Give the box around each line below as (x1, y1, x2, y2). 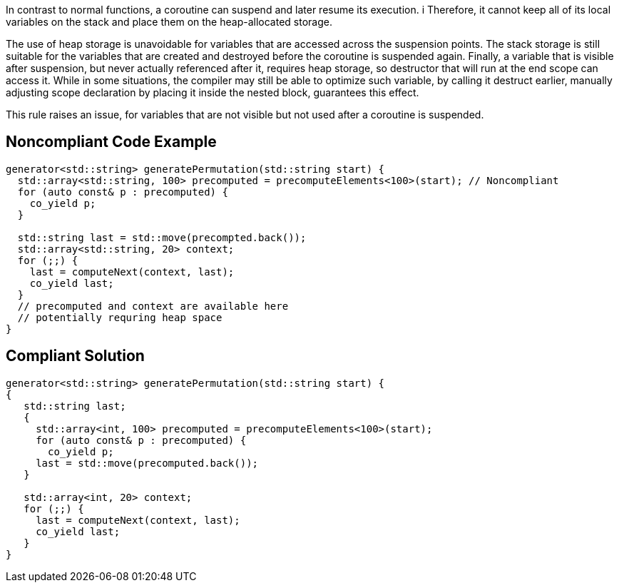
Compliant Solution (6, 347, 145, 365)
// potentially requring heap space (17, 311, 222, 323)
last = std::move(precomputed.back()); (36, 457, 259, 469)
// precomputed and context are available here (17, 300, 289, 312)
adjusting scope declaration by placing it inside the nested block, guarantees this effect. (6, 86, 419, 98)
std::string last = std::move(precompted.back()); (17, 231, 307, 243)
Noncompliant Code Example (6, 133, 217, 151)
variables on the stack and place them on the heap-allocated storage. (6, 16, 332, 28)
